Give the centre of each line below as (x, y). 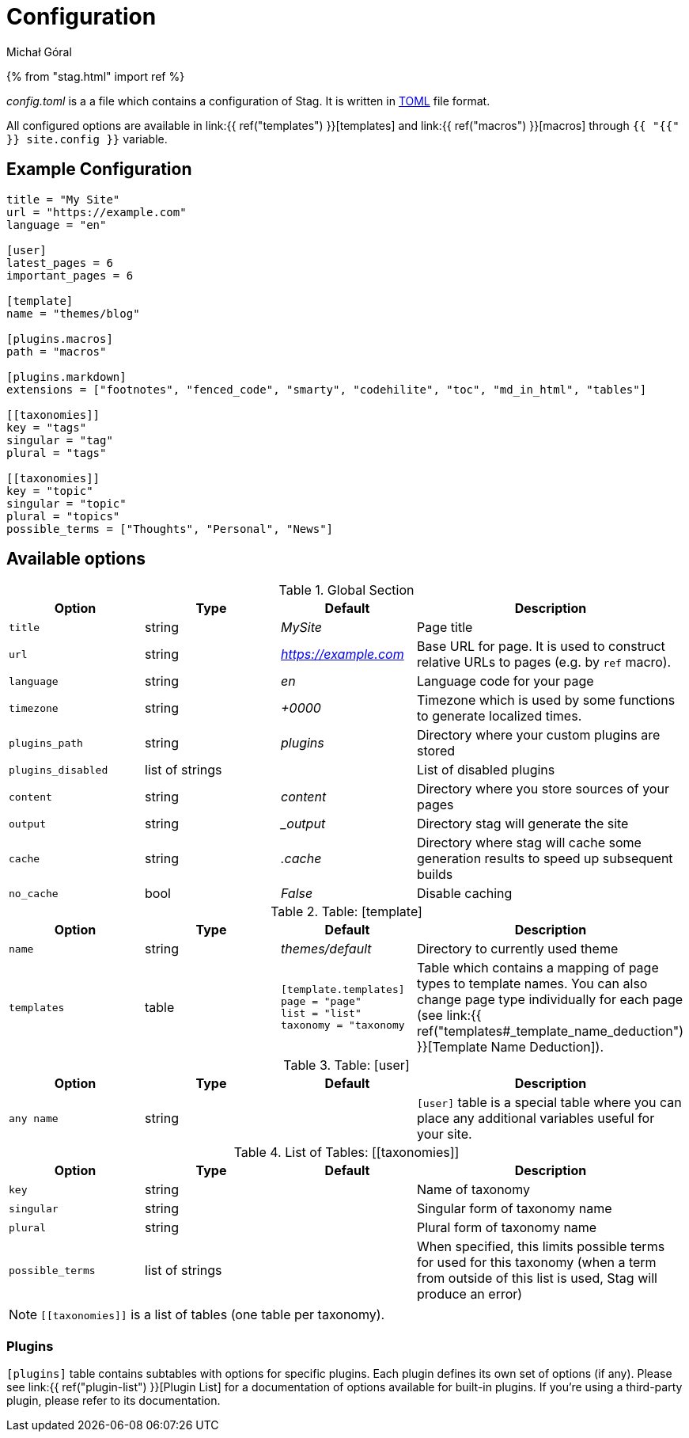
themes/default (326, 949)
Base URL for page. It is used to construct (541, 647)
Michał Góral (39, 51)
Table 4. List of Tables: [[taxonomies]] (346, 1153)
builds (435, 875)
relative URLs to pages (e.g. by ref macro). (544, 662)
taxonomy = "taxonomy (343, 1025)
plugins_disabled (59, 770)
